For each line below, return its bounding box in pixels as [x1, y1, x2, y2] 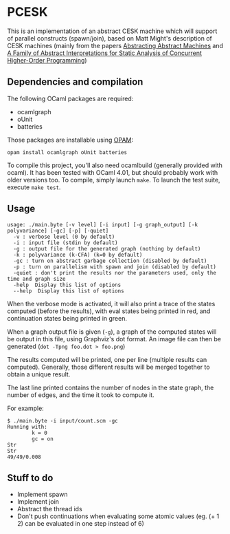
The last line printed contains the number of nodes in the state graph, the [7, 383, 214, 392]
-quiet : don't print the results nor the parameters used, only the [13, 269, 216, 276]
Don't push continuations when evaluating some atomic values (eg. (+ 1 [16, 512, 220, 520]
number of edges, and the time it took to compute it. [7, 390, 154, 399]
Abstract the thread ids [16, 505, 82, 513]
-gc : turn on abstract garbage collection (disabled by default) [13, 257, 207, 264]
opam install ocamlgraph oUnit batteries [7, 149, 128, 156]
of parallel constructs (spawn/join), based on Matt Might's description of [7, 34, 213, 42]
